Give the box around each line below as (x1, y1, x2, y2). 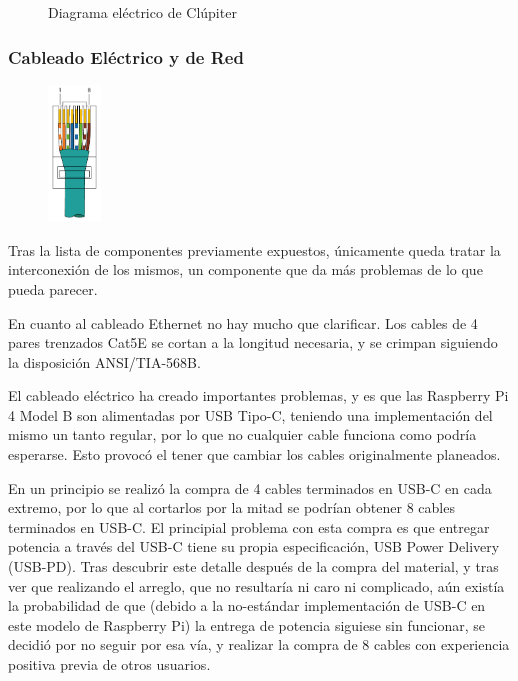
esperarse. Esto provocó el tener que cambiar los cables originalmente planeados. (8, 444, 501, 465)
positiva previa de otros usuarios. (8, 654, 211, 675)
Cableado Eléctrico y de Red (8, 44, 244, 69)
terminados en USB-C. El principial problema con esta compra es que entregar (8, 516, 490, 537)
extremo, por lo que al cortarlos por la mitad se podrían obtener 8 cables (8, 497, 455, 518)
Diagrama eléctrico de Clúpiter (48, 2, 237, 22)
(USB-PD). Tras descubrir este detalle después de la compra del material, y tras (8, 556, 499, 577)
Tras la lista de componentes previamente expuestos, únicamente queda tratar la (8, 239, 501, 260)
